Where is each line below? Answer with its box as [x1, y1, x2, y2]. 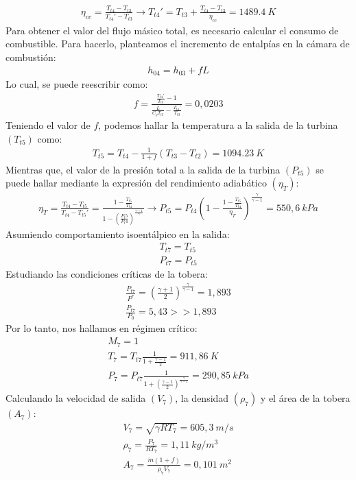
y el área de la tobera [260, 391, 351, 405]
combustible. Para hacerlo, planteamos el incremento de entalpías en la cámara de [5, 36, 350, 51]
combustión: [5, 49, 56, 64]
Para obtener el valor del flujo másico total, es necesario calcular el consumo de [5, 23, 339, 37]
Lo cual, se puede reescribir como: [5, 77, 148, 91]
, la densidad [175, 391, 229, 405]
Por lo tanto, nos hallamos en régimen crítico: [5, 321, 198, 335]
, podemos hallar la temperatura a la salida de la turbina [98, 117, 338, 132]
